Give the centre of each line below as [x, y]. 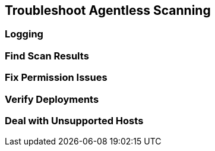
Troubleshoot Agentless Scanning [108, 10]
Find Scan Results [47, 56]
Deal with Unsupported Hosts [74, 120]
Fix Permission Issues [56, 78]
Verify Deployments [52, 99]
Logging [24, 34]
